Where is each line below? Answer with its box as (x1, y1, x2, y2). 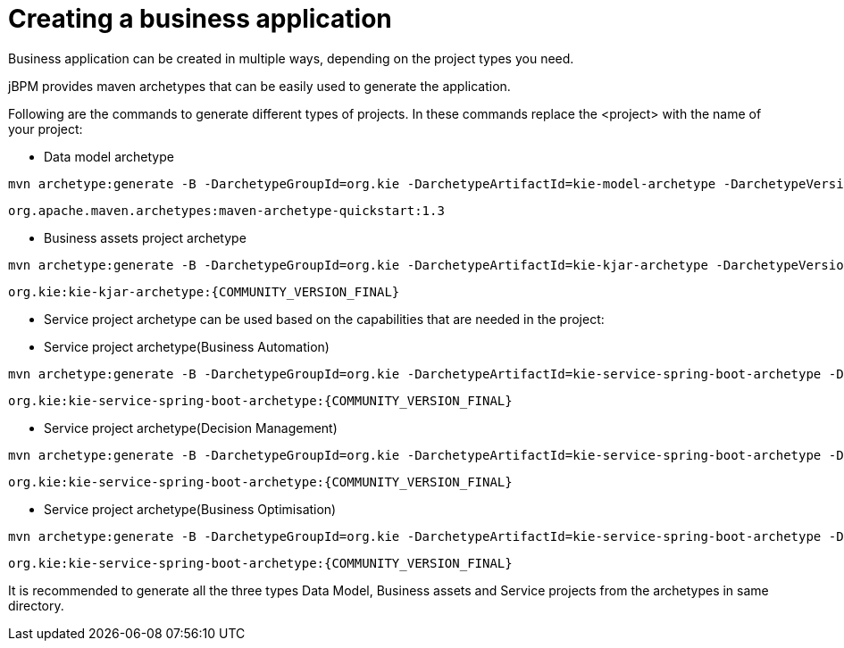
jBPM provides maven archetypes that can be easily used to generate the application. (8, 78, 511, 94)
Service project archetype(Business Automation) (44, 338, 330, 354)
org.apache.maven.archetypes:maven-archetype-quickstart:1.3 (8, 203, 445, 218)
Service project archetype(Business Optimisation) (44, 501, 337, 517)
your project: (8, 120, 83, 137)
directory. (8, 597, 64, 613)
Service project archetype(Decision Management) (44, 420, 338, 436)
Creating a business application (8, 4, 392, 34)
